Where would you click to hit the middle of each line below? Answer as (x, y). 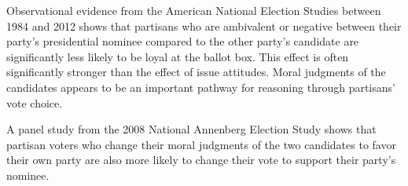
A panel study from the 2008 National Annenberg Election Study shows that (191, 129)
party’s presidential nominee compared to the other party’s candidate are (183, 41)
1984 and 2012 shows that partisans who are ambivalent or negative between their (204, 26)
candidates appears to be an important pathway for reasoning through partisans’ (201, 87)
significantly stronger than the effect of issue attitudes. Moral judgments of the (196, 72)
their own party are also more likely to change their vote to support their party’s (201, 160)
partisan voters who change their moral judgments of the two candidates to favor (201, 144)
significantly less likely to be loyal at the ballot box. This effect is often (178, 56)
